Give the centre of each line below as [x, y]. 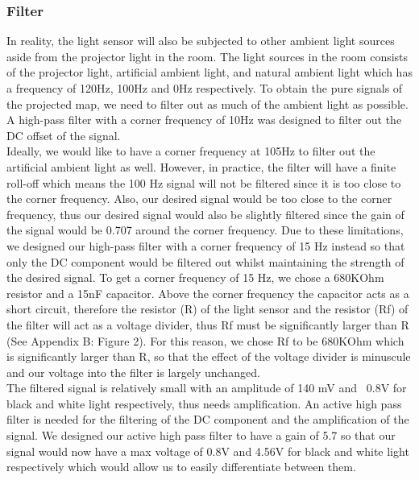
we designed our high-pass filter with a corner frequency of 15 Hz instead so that [206, 245]
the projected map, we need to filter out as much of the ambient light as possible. [207, 103]
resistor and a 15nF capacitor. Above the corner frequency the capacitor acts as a [208, 293]
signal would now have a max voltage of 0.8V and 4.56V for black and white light [208, 451]
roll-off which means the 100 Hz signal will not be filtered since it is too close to [204, 182]
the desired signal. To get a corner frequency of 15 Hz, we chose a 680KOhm [195, 277]
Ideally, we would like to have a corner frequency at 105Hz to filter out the [191, 151]
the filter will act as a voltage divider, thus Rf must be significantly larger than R [208, 324]
